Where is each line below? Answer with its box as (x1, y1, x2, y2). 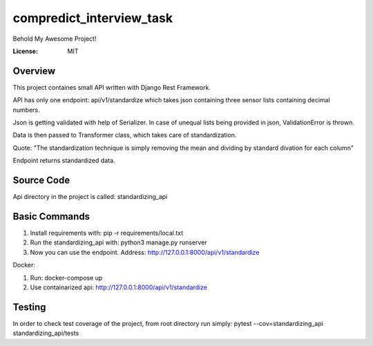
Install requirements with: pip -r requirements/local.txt (30, 229, 184, 237)
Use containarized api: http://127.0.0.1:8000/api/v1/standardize (30, 283, 207, 291)
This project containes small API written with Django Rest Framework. (12, 83, 211, 91)
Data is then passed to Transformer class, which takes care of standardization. (12, 131, 237, 140)
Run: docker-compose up (30, 273, 103, 282)
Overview (12, 65, 56, 77)
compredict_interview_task (12, 10, 173, 26)
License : (12, 47, 38, 55)
